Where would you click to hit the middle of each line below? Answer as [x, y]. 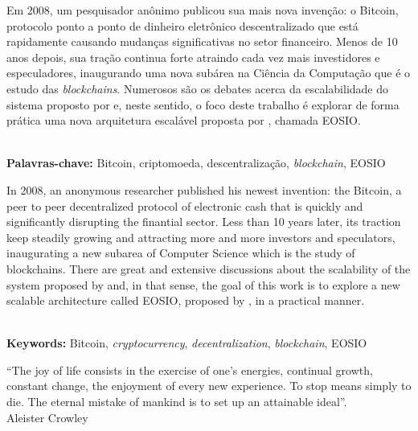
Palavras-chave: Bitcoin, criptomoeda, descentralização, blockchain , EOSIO [196, 163]
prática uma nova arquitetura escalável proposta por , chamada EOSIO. [184, 120]
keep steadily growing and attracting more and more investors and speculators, [201, 237]
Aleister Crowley [47, 417]
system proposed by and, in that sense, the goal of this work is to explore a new [203, 284]
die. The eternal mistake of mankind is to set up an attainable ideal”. [177, 402]
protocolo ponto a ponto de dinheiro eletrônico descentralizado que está [182, 25]
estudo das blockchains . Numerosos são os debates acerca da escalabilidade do [198, 88]
